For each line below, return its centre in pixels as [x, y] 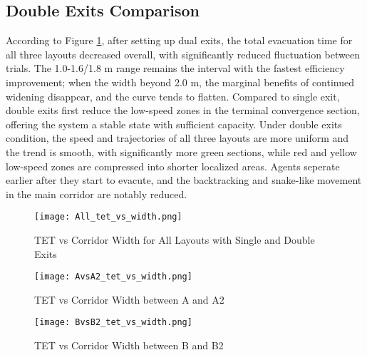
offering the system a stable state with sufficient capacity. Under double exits [174, 124]
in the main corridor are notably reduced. [97, 194]
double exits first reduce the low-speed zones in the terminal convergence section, [183, 110]
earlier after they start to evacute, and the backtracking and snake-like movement [184, 180]
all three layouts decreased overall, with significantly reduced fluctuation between [183, 54]
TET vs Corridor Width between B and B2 [129, 345]
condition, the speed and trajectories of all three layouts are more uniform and [177, 138]
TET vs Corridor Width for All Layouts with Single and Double [175, 239]
